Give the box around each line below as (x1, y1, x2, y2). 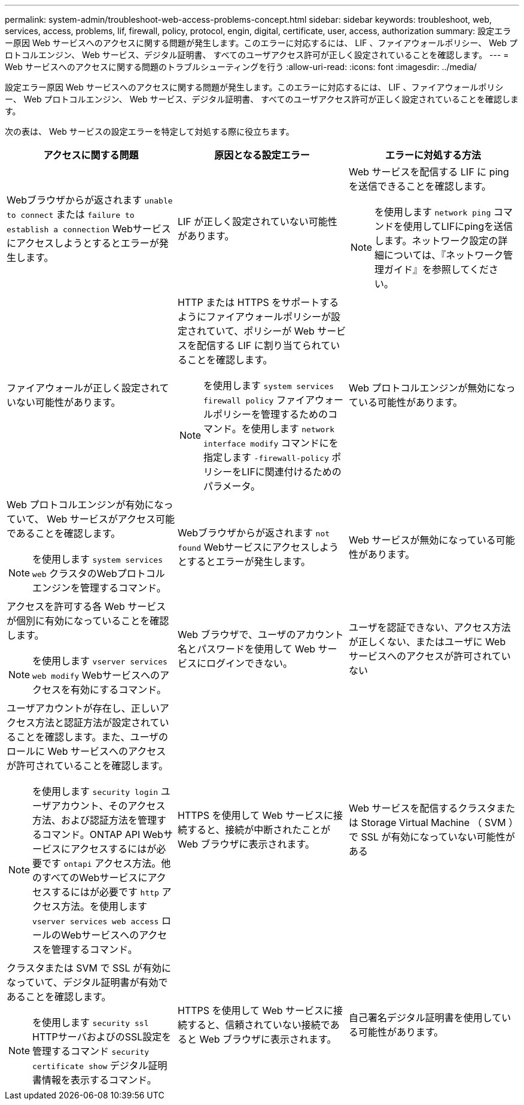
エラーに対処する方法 (385, 149, 481, 161)
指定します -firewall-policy (203, 451, 329, 463)
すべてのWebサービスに (42, 872, 148, 884)
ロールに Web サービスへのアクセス (7, 745, 166, 757)
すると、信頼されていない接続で (187, 1019, 330, 1031)
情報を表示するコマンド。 (42, 1074, 157, 1086)
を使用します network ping (374, 206, 491, 218)
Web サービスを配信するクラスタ (348, 802, 496, 814)
